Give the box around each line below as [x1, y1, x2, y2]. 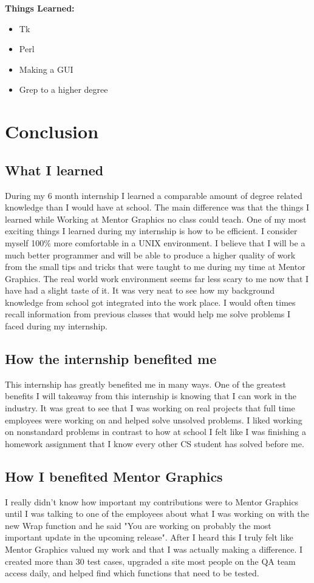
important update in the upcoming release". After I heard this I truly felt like [5, 531, 293, 544]
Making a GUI [19, 62, 73, 75]
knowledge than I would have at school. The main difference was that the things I [5, 201, 310, 214]
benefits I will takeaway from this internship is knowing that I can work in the [5, 389, 296, 402]
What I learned [5, 160, 104, 179]
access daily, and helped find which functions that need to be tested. [5, 567, 259, 579]
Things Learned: [5, 2, 75, 14]
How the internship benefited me [5, 349, 217, 368]
